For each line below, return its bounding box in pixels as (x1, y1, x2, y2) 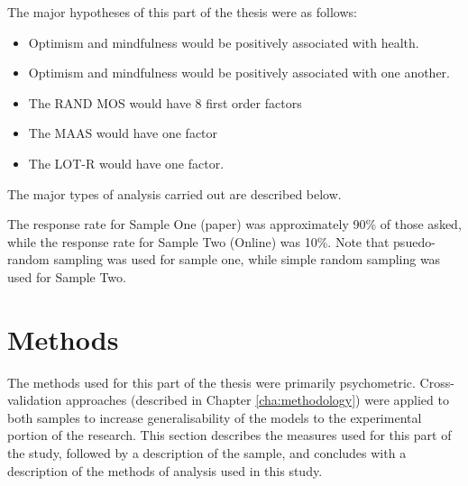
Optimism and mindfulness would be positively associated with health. (28, 32, 419, 51)
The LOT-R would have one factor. (28, 153, 225, 172)
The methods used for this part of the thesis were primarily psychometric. (7, 372, 416, 391)
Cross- (419, 372, 454, 391)
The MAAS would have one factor (28, 124, 218, 142)
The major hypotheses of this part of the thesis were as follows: (7, 3, 357, 21)
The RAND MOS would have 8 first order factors (28, 93, 302, 112)
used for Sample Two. (7, 267, 126, 286)
